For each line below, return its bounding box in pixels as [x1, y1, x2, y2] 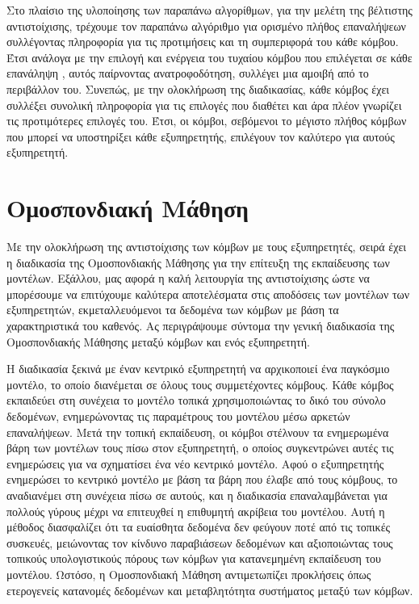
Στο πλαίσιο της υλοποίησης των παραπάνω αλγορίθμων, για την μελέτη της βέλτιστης [6, 2, 413, 18]
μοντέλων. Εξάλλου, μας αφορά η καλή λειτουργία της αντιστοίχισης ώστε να [6, 270, 370, 287]
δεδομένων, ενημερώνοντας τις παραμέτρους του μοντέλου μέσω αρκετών [6, 408, 350, 424]
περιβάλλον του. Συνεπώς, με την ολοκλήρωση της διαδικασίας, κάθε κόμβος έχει [6, 80, 390, 97]
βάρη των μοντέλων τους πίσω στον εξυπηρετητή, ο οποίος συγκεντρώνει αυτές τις [6, 439, 394, 456]
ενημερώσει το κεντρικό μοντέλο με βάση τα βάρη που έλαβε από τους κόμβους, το [6, 471, 398, 488]
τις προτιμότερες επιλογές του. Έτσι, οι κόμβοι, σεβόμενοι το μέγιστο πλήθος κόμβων [6, 112, 407, 129]
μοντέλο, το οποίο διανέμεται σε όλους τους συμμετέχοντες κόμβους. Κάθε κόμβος [6, 375, 394, 392]
